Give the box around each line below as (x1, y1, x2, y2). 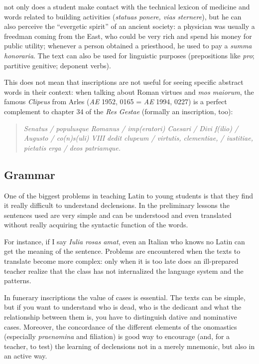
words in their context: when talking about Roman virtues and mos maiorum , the (4, 86, 254, 97)
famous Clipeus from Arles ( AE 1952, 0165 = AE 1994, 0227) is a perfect (4, 96, 227, 107)
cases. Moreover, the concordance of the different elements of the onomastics (4, 321, 237, 332)
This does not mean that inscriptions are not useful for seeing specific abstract (4, 77, 244, 87)
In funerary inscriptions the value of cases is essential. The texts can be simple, (4, 292, 246, 302)
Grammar (4, 167, 55, 182)
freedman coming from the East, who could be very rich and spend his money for (4, 30, 252, 41)
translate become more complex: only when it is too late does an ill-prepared (4, 256, 239, 266)
